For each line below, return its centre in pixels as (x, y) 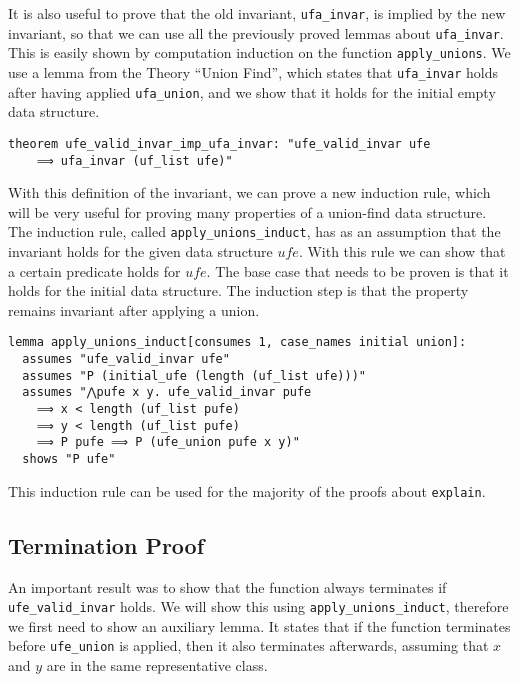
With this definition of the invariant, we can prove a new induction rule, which (249, 192)
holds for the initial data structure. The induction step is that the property (238, 290)
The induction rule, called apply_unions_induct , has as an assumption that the (254, 231)
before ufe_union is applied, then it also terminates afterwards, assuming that (248, 645)
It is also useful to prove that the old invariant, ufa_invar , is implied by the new (257, 13)
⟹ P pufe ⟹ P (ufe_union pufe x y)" (168, 442)
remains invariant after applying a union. (134, 309)
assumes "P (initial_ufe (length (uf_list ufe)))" (194, 375)
